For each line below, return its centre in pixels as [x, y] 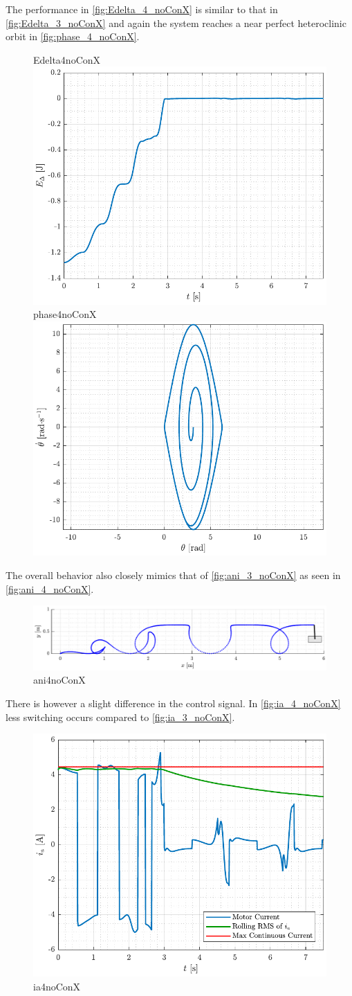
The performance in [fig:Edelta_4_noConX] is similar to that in [142, 9]
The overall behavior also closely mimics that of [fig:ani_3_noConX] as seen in [173, 575]
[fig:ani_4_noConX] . [50, 588]
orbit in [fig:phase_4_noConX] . [73, 36]
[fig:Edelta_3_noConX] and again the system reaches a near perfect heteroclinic [176, 23]
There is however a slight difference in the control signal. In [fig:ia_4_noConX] [173, 703]
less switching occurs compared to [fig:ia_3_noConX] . [120, 717]
